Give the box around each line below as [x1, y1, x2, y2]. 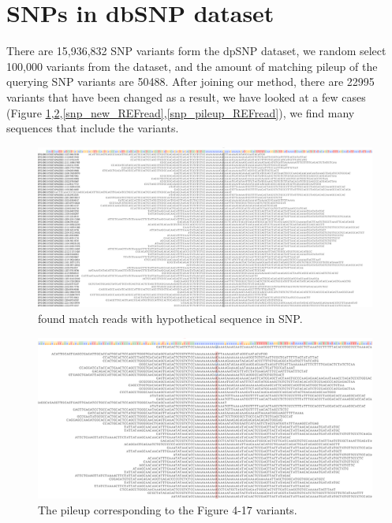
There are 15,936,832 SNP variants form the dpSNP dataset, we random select [6, 43, 386, 59]
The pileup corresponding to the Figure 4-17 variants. [38, 501, 297, 517]
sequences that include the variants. [6, 120, 179, 136]
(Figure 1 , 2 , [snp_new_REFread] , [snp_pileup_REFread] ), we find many [6, 104, 355, 121]
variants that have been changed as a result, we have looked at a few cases [6, 88, 366, 105]
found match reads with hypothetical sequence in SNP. [38, 310, 303, 326]
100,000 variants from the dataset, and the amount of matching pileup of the [6, 57, 378, 74]
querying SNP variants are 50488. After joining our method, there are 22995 [6, 73, 375, 90]
